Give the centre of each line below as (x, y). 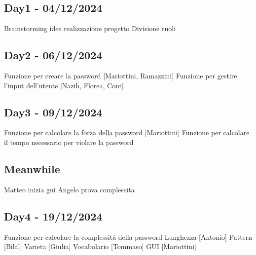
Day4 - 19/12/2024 (53, 216)
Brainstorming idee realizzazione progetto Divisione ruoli (90, 28)
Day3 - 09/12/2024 (53, 112)
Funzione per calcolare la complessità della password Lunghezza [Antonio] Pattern (128, 237)
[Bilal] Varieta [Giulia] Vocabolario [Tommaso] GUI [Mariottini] (100, 246)
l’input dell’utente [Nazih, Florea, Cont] (64, 85)
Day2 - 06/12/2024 (53, 55)
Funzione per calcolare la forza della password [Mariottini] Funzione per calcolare (127, 132)
